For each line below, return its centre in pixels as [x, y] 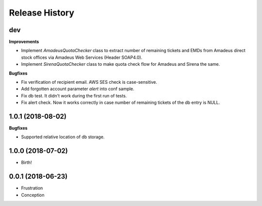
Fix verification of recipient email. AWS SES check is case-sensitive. [89, 82]
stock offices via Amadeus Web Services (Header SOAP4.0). [82, 57]
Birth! [26, 163]
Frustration [32, 188]
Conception [33, 195]
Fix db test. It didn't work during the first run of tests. [74, 95]
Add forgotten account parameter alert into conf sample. [78, 89]
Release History [42, 13]
